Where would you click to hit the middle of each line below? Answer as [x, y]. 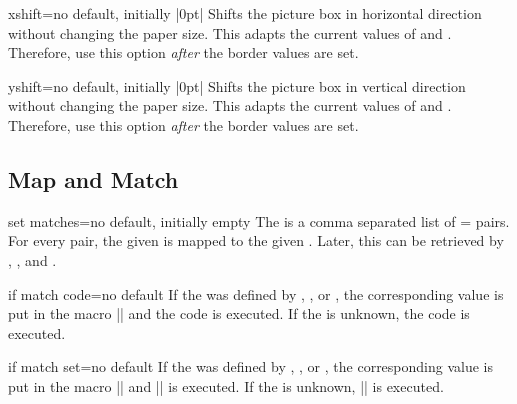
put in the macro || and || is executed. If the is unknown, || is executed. [226, 385]
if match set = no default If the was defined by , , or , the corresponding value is [251, 366]
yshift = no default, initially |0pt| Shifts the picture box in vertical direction [237, 85]
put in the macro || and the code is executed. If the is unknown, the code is [239, 313]
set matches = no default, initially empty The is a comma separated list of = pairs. [259, 220]
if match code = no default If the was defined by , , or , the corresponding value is [256, 293]
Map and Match [93, 178]
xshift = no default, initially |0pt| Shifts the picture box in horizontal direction [245, 13]
